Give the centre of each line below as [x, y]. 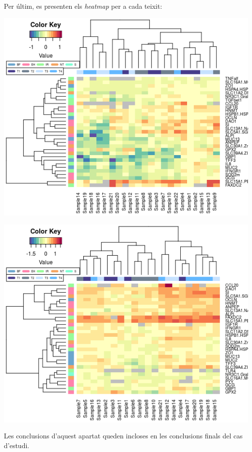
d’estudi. [17, 445]
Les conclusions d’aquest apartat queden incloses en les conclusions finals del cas [123, 436]
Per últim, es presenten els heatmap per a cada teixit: [83, 6]
